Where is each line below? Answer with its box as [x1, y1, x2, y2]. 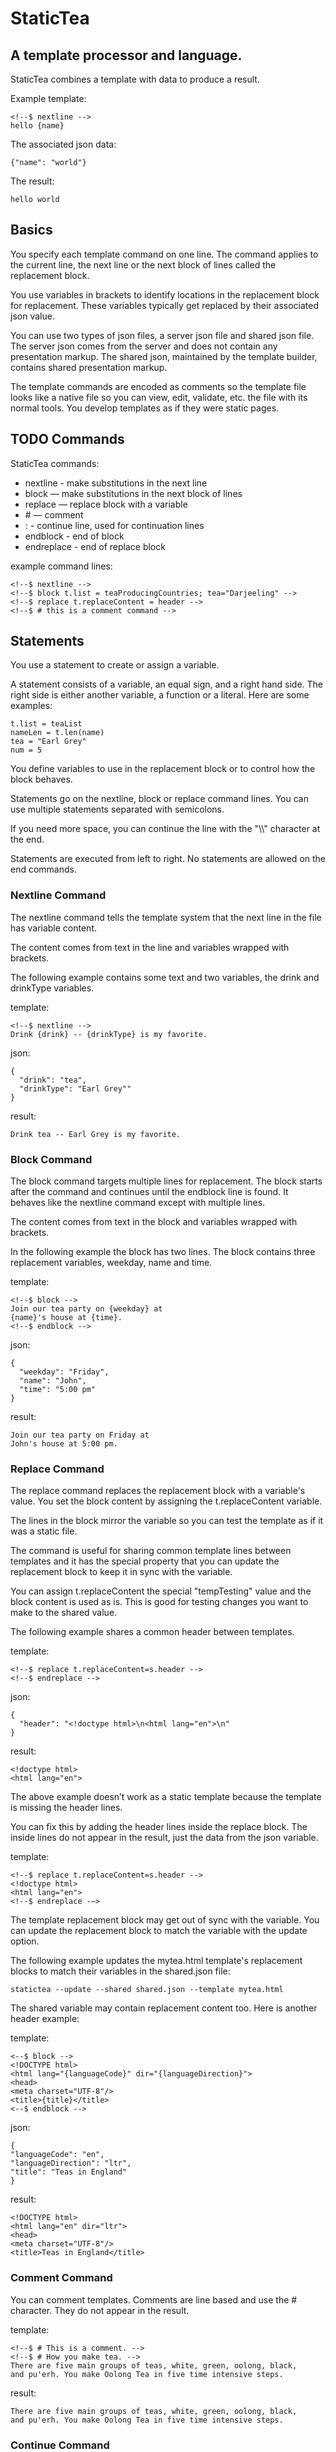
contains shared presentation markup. [10, 361, 168, 373]
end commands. [10, 863, 77, 876]
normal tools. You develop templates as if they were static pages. [10, 402, 280, 414]
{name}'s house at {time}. [10, 1313, 123, 1323]
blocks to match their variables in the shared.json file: [10, 1965, 231, 1977]
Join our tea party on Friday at [10, 1430, 150, 1441]
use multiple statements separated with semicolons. [10, 803, 225, 816]
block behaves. [10, 773, 73, 786]
